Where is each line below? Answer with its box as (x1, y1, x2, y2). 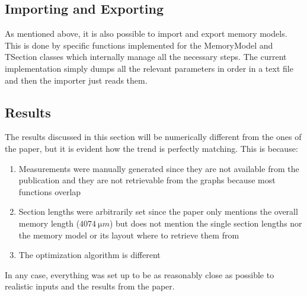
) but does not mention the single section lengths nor (109, 217, 302, 229)
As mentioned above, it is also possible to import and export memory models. (5, 27, 287, 40)
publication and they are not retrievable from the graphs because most (18, 174, 276, 186)
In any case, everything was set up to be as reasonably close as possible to (5, 268, 274, 281)
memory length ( (18, 217, 80, 229)
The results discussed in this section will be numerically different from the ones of (5, 131, 302, 143)
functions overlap (18, 185, 81, 198)
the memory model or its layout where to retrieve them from (18, 228, 239, 241)
